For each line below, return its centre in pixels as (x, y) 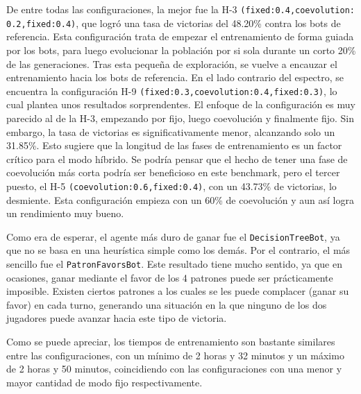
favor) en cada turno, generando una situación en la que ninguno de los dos (167, 304)
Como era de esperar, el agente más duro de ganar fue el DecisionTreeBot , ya (173, 236)
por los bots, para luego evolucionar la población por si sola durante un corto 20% (181, 50)
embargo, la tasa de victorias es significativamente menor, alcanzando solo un (171, 131)
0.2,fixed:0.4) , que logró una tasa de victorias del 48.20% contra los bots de (174, 23)
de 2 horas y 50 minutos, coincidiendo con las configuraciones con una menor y (174, 369)
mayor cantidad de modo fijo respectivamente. (104, 382)
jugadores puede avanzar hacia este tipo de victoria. (117, 318)
